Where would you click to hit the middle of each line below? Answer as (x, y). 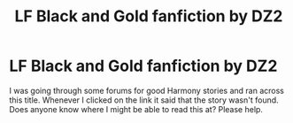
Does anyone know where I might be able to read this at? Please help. (136, 109)
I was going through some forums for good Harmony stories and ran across (147, 90)
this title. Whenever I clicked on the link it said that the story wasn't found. (144, 100)
